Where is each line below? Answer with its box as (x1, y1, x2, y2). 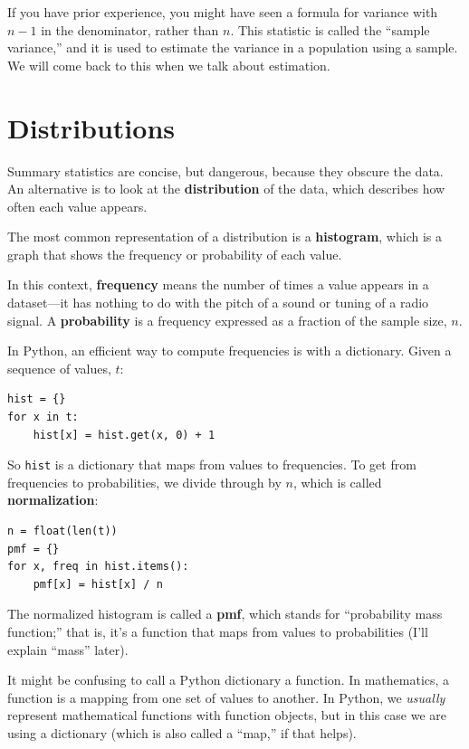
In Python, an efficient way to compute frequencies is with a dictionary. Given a (7, 341, 452, 360)
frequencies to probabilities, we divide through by (7, 472, 282, 491)
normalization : (7, 490, 99, 509)
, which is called (292, 472, 382, 491)
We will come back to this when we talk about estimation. (7, 55, 330, 74)
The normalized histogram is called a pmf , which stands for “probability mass (7, 604, 443, 623)
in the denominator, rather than (41, 20, 219, 39)
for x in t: (7, 411, 79, 424)
